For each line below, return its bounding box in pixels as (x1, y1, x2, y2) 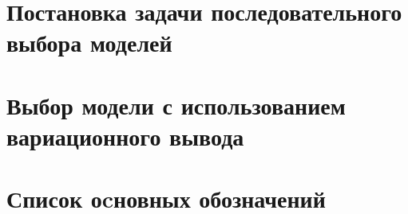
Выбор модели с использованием (6, 88, 346, 121)
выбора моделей (6, 26, 172, 59)
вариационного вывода (6, 119, 244, 152)
